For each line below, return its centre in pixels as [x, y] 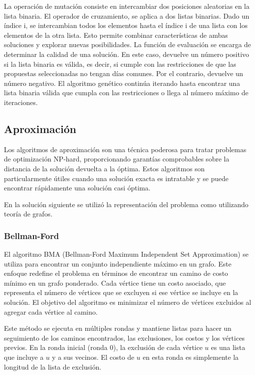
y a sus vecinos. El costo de [93, 357]
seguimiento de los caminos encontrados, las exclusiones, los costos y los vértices [125, 337]
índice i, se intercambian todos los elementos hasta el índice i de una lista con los [126, 25]
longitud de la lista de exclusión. [53, 366]
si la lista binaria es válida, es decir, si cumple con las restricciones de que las [120, 64]
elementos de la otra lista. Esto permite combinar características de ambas [116, 35]
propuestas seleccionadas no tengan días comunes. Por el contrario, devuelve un [124, 73]
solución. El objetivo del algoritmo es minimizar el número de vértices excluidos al [128, 302]
